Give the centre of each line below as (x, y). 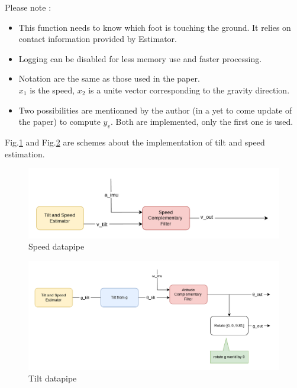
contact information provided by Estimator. (98, 39)
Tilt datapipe (53, 378)
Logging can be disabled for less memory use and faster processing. (140, 58)
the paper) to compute (59, 122)
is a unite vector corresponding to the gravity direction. (189, 90)
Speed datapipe (57, 246)
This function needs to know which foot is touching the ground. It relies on (155, 27)
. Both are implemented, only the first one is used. (202, 122)
